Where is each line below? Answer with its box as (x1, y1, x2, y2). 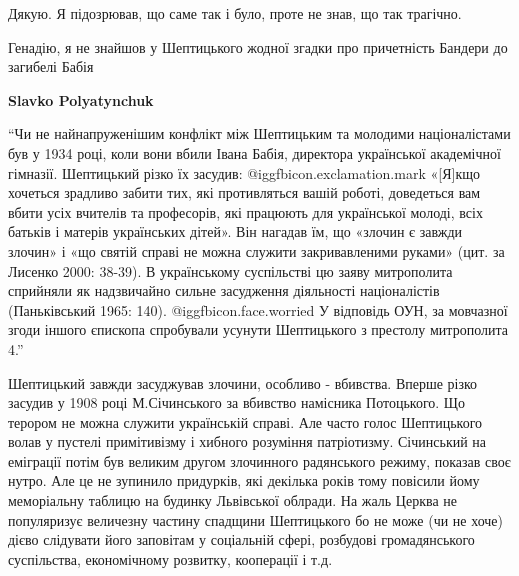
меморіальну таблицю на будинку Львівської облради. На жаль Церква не (8, 490, 457, 511)
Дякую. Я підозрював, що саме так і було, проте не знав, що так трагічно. (8, 3, 462, 23)
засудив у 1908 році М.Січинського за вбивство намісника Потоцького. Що (8, 392, 465, 413)
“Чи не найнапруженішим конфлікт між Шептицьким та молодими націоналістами (8, 123, 511, 144)
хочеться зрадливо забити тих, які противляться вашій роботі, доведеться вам (8, 182, 481, 203)
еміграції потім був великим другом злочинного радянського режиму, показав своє (8, 450, 511, 471)
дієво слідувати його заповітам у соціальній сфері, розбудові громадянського (8, 529, 475, 550)
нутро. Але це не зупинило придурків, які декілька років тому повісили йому (8, 470, 480, 491)
